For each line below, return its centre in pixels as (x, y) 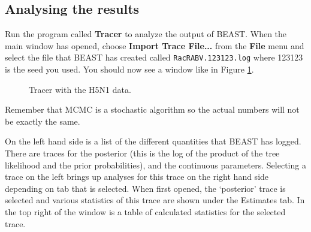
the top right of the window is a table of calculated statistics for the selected (145, 211)
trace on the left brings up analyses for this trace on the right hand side (137, 177)
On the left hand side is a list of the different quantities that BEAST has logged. (153, 141)
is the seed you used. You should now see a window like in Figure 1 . (129, 69)
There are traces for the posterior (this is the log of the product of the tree (142, 153)
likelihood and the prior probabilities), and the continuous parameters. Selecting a (155, 165)
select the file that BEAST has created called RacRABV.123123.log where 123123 (154, 57)
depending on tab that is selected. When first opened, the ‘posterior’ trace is (145, 188)
